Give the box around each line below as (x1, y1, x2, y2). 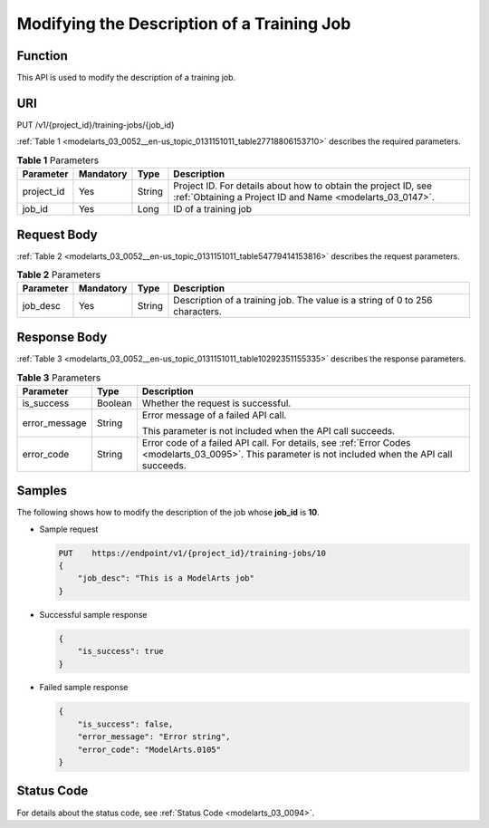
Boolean (96, 397, 132, 409)
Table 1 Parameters (16, 154, 100, 167)
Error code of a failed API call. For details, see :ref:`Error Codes (141, 436, 411, 448)
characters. (173, 305, 222, 318)
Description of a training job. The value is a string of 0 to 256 (173, 294, 433, 307)
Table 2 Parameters (16, 268, 101, 281)
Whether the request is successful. (141, 397, 292, 409)
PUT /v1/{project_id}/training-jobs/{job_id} (16, 119, 176, 130)
